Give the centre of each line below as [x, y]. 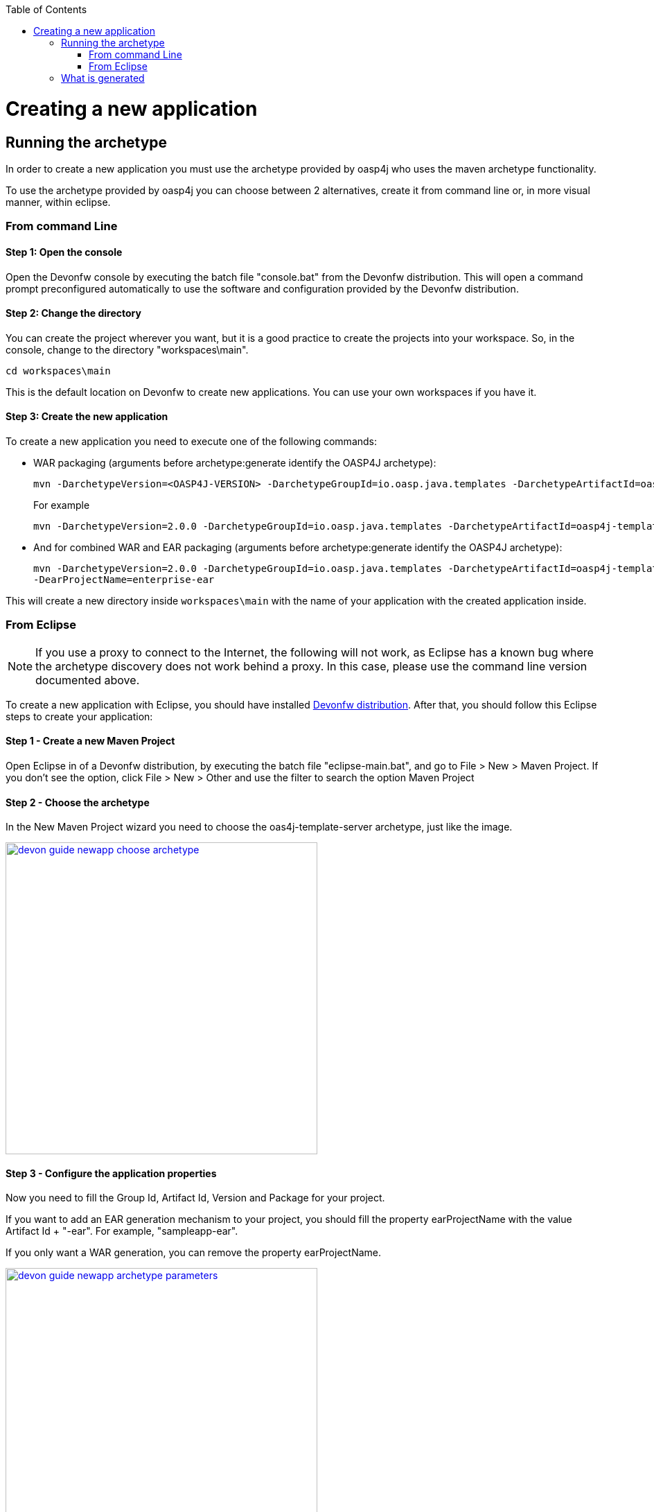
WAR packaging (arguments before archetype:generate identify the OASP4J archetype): [235, 462]
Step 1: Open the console [64, 252]
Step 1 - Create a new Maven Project [90, 741]
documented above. [88, 680]
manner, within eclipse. [58, 202]
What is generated [103, 78]
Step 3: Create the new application [87, 417]
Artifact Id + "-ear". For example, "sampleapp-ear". [122, 1231]
